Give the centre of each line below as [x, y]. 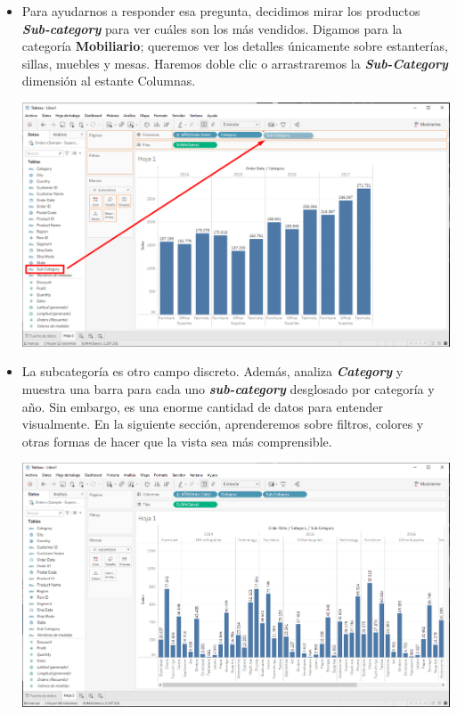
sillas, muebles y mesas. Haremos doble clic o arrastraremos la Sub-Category [235, 63]
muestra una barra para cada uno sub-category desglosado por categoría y [228, 389]
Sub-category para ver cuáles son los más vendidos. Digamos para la [212, 28]
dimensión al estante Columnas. [109, 81]
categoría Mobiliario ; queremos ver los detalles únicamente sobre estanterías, [235, 46]
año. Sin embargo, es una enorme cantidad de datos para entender [202, 406]
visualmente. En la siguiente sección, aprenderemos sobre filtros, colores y [223, 424]
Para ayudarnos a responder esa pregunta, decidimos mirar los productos [221, 11]
